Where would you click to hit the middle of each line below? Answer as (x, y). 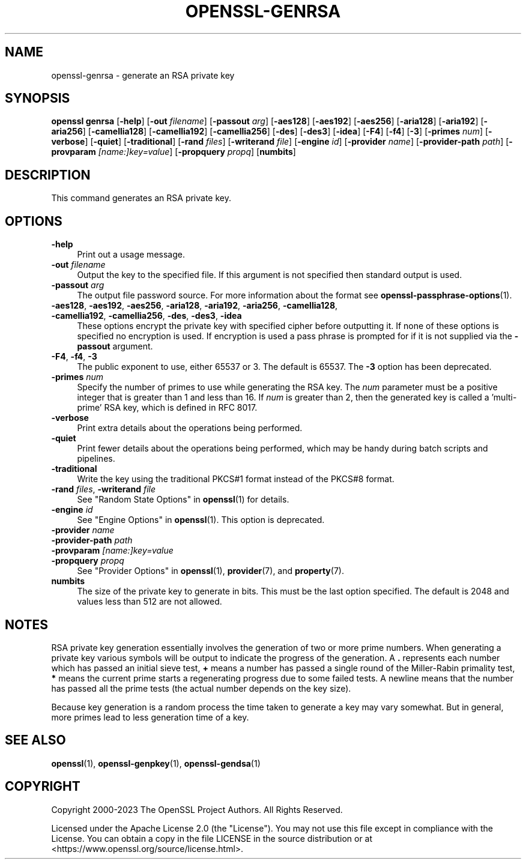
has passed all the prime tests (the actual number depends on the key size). (201, 688)
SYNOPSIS (38, 98)
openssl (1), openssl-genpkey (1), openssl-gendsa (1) (156, 763)
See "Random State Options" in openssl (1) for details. (183, 500)
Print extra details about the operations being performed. (190, 428)
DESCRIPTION (48, 175)
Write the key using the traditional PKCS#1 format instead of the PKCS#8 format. (236, 479)
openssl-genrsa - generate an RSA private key (143, 75)
